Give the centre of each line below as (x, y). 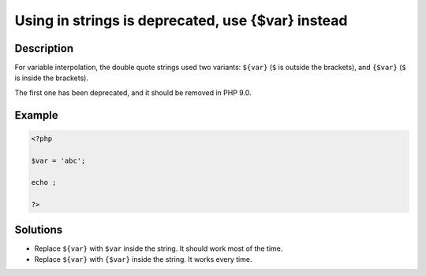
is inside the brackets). (51, 78)
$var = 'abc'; (58, 160)
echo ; (44, 182)
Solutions (39, 229)
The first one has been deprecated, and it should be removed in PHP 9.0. (133, 92)
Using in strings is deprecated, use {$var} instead (181, 20)
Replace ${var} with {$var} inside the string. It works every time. (143, 259)
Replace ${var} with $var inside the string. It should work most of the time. (159, 248)
